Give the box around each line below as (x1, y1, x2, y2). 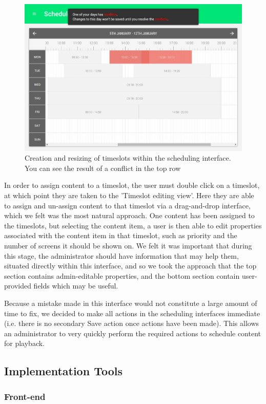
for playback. (4, 338, 45, 349)
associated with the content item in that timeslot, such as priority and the (4, 230, 237, 241)
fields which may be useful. (33, 280, 118, 291)
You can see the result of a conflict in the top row (25, 162, 181, 173)
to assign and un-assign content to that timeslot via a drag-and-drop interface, (4, 200, 251, 210)
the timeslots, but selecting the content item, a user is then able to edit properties (4, 220, 262, 230)
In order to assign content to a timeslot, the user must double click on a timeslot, (4, 180, 260, 190)
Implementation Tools (4, 363, 122, 379)
